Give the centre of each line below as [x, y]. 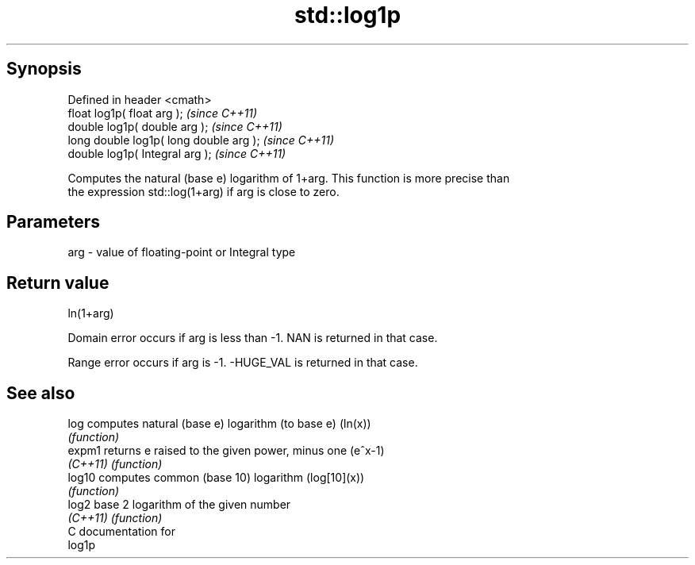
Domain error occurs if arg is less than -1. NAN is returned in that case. [253, 338]
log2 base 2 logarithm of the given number [179, 505]
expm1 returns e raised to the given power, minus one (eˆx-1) [226, 451]
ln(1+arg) [91, 313]
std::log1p [347, 15]
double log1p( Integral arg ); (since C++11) [177, 153]
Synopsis [44, 69]
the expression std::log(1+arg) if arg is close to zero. [204, 191]
